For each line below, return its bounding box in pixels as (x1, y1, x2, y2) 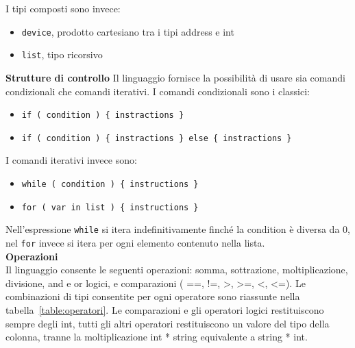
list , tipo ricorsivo (21, 47, 103, 62)
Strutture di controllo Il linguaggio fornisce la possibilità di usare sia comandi (5, 70, 345, 84)
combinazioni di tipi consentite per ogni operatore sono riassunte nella (5, 289, 300, 303)
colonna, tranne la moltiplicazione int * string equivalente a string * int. (5, 330, 308, 344)
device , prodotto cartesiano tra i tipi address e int (21, 24, 234, 38)
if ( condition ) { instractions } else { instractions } (21, 133, 292, 143)
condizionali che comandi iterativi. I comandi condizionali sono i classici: (5, 84, 310, 98)
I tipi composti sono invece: (5, 1, 121, 15)
